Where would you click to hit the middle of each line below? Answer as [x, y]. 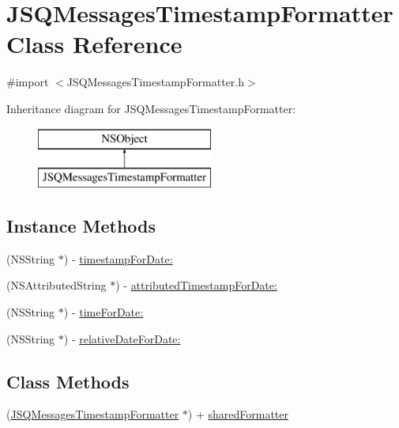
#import [28, 82]
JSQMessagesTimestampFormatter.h [156, 82]
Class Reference [94, 44]
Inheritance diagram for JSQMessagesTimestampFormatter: [151, 108]
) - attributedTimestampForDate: [196, 285]
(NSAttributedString [56, 285]
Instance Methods [81, 226]
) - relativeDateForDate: [122, 338]
